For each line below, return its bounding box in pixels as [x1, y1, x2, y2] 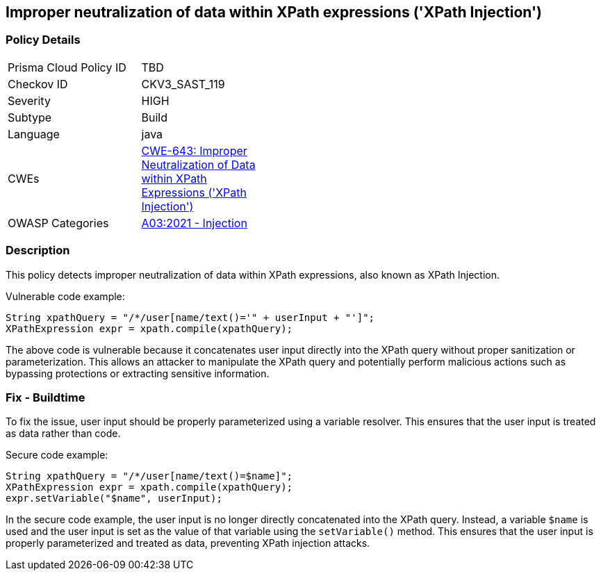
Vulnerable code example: [6, 290, 125, 302]
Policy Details [6, 33, 81, 47]
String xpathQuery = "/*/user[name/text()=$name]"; [6, 470, 293, 482]
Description [6, 243, 70, 258]
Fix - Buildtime [6, 390, 85, 404]
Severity [8, 93, 51, 108]
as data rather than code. [6, 427, 121, 440]
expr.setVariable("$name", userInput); [6, 493, 222, 504]
